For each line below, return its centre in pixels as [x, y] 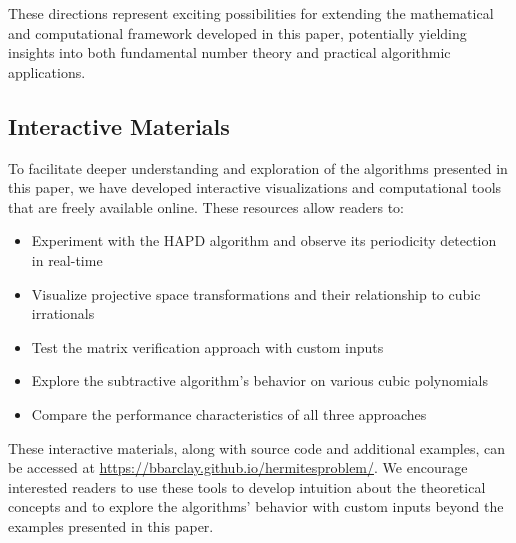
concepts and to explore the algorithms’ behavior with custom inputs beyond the [256, 506]
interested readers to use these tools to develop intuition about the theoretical [247, 486]
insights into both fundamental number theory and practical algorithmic [229, 52]
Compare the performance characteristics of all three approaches [229, 413]
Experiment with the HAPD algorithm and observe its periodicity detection [264, 240]
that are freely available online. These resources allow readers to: [206, 206]
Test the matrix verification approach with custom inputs [207, 346]
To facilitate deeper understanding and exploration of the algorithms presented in [258, 167]
